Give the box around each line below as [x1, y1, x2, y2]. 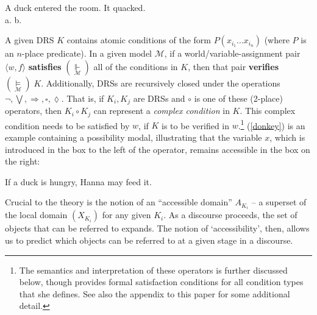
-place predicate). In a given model [21, 47, 152, 60]
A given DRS [5, 34, 54, 46]
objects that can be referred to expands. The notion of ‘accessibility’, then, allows [5, 222, 310, 235]
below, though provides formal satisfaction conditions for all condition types [19, 275, 304, 288]
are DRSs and [133, 91, 185, 104]
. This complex [240, 104, 296, 117]
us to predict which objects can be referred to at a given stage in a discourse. [5, 234, 293, 246]
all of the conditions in [93, 60, 178, 73]
